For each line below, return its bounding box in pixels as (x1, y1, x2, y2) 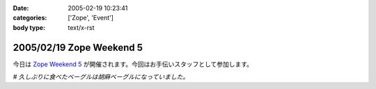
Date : (13, 4, 29, 12)
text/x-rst (68, 23, 95, 31)
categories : (13, 14, 47, 22)
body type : (13, 23, 45, 31)
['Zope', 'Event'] (68, 14, 114, 22)
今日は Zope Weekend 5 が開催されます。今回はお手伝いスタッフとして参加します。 (13, 60, 253, 68)
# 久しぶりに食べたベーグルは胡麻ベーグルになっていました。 (13, 73, 189, 81)
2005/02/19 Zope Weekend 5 (13, 42, 143, 54)
